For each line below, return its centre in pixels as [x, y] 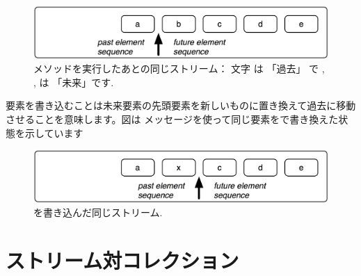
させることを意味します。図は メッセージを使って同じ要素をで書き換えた [172, 119]
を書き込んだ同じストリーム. [98, 212]
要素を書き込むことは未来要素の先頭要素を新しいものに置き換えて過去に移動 [181, 105]
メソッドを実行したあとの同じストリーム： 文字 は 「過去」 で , [179, 68]
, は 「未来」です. [74, 82]
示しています [54, 132]
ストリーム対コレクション [122, 260]
